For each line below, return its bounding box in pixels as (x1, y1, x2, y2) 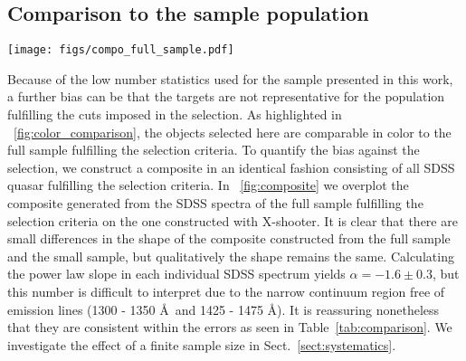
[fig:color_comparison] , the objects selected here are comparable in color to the (14, 122, 452, 141)
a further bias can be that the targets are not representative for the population (7, 87, 445, 106)
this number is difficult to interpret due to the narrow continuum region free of (7, 281, 445, 300)
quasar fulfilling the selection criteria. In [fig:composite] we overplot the (7, 176, 409, 195)
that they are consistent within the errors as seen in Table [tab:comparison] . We (7, 318, 452, 337)
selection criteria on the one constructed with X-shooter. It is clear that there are (7, 211, 458, 230)
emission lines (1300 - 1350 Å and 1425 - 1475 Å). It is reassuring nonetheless (7, 299, 440, 318)
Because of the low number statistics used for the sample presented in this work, (7, 69, 453, 88)
